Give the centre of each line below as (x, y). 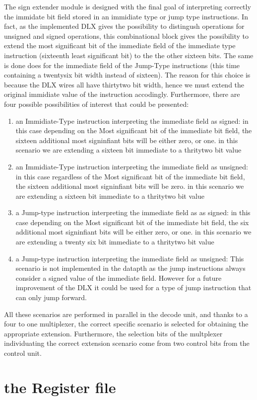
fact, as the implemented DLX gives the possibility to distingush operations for (124, 26)
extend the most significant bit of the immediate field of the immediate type (120, 45)
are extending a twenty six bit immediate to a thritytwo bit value (115, 242)
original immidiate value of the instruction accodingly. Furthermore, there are (122, 94)
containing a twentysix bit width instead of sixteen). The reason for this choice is (127, 75)
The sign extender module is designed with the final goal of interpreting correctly (128, 6)
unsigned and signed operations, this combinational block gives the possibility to (126, 36)
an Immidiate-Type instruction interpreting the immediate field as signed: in (132, 120)
